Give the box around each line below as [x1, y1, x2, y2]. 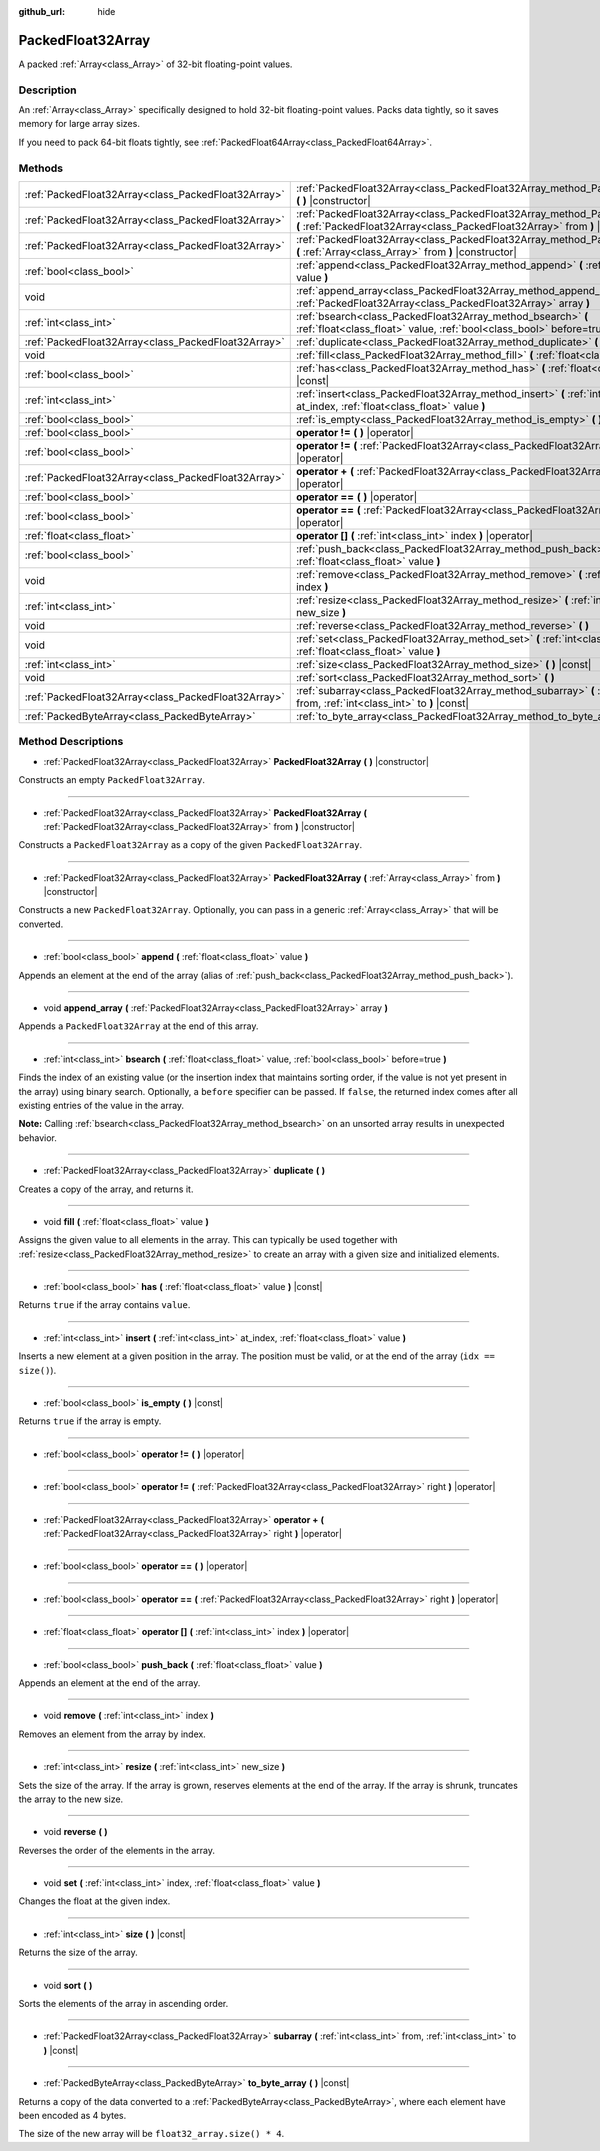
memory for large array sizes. [18, 118, 140, 130]
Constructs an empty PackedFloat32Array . [18, 774, 205, 786]
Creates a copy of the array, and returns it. [18, 1183, 194, 1195]
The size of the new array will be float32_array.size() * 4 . [18, 2128, 285, 2140]
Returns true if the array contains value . [18, 1299, 191, 1311]
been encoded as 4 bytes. [18, 2109, 127, 2121]
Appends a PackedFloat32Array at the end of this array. [18, 1020, 259, 1032]
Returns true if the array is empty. [18, 1415, 162, 1427]
